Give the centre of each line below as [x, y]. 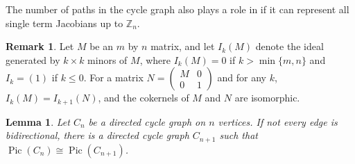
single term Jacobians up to [64, 23]
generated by [33, 59]
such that [239, 135]
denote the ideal [289, 46]
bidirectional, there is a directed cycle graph [97, 135]
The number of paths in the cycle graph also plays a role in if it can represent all [177, 9]
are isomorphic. [267, 98]
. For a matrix [113, 77]
